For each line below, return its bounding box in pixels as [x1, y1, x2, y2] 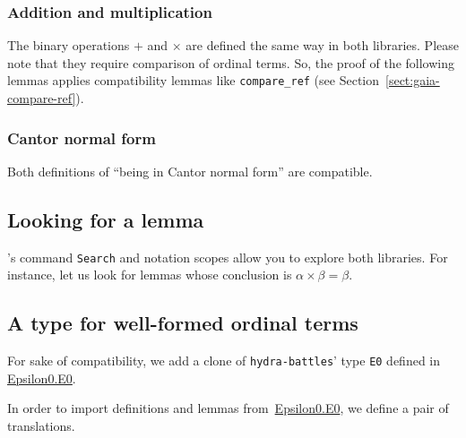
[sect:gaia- [385, 71, 440, 90]
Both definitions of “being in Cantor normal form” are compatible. [7, 161, 373, 180]
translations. [7, 416, 75, 434]
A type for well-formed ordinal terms [7, 309, 358, 337]
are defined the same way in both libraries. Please [186, 36, 459, 55]
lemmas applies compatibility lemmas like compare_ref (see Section [7, 71, 380, 90]
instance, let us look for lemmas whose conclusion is [7, 265, 292, 284]
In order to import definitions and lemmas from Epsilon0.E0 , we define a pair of [7, 399, 449, 417]
